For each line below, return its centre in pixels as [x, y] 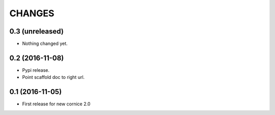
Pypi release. [36, 70]
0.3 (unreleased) [36, 31]
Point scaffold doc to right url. [53, 77]
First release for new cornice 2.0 [56, 104]
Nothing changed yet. [45, 44]
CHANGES [32, 13]
